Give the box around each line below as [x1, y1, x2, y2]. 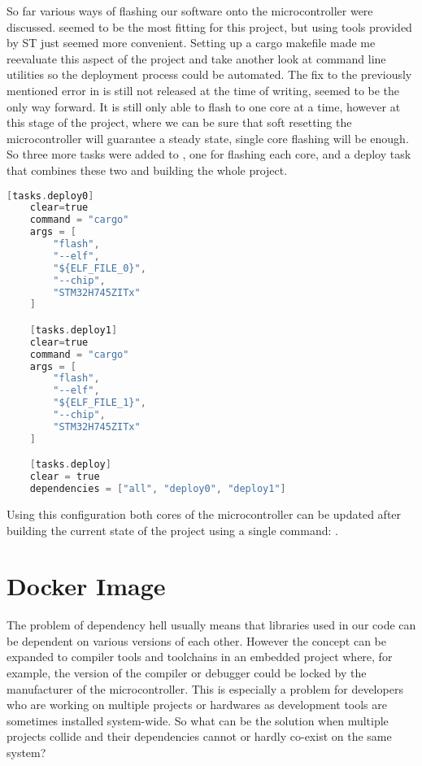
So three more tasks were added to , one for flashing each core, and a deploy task [7, 146, 411, 163]
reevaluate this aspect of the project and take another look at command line [7, 50, 386, 67]
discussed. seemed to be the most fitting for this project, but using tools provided [7, 18, 412, 35]
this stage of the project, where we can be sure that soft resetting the [7, 114, 352, 131]
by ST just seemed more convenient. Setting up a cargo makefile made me [7, 34, 376, 51]
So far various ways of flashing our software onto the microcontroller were [7, 2, 373, 19]
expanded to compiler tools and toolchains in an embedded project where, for [7, 648, 393, 665]
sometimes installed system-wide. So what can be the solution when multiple [7, 712, 389, 729]
